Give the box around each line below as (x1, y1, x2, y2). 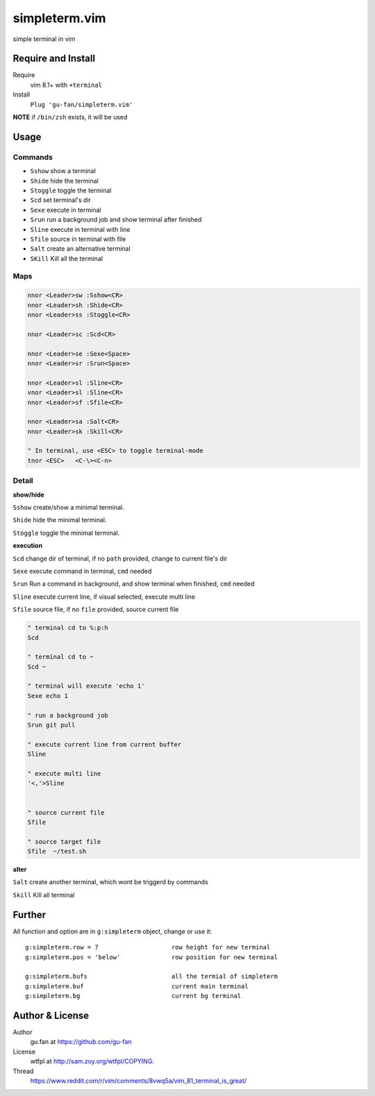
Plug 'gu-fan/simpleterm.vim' (30, 101, 133, 108)
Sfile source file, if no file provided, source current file (12, 605, 179, 614)
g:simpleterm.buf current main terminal (25, 982, 249, 990)
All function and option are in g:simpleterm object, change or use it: (12, 927, 212, 936)
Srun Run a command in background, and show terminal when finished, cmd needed (12, 580, 255, 588)
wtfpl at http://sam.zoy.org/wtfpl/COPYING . (30, 1057, 154, 1065)
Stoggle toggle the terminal (30, 186, 112, 194)
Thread (12, 1067, 34, 1075)
